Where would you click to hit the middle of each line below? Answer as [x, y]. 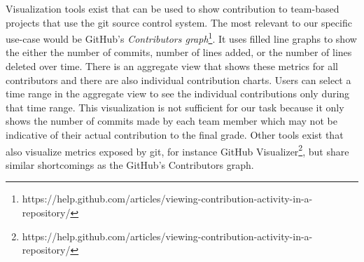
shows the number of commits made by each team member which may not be [171, 121]
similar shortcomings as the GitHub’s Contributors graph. [130, 164]
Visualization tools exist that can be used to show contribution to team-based [173, 8]
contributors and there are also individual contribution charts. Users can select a [178, 80]
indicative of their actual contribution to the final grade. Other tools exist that [175, 135]
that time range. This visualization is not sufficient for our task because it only [175, 107]
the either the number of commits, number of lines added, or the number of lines [179, 52]
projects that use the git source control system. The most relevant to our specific [179, 22]
